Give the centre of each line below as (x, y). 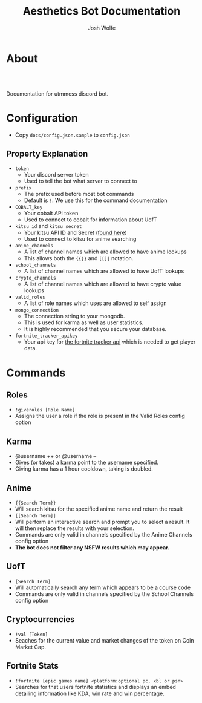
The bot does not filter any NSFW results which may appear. (92, 548)
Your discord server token (56, 175)
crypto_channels (35, 278)
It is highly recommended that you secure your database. (95, 329)
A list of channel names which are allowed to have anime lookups (105, 252)
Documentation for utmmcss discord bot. (57, 93)
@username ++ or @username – (56, 456)
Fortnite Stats (33, 666)
